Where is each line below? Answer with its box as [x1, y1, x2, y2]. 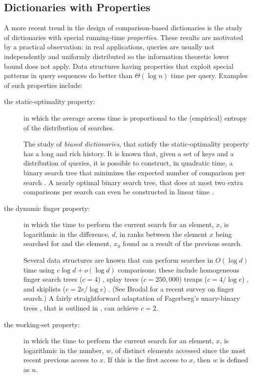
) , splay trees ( [98, 274, 144, 284]
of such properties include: [4, 80, 83, 90]
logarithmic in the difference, [23, 229, 110, 239]
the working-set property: [4, 319, 80, 329]
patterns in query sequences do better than [4, 70, 133, 81]
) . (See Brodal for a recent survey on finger [103, 283, 234, 293]
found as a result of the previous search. [123, 238, 242, 249]
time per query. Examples [170, 70, 248, 81]
